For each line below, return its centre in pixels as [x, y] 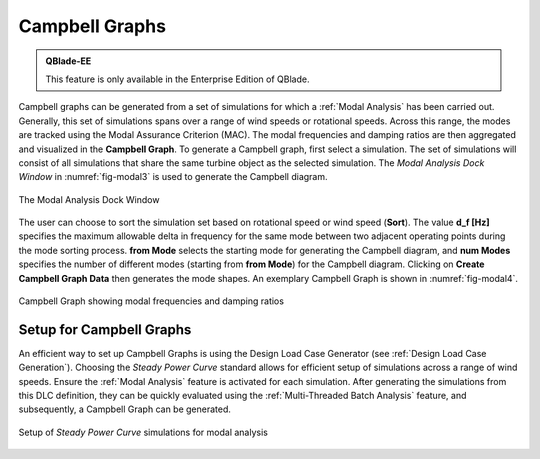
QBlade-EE [68, 61]
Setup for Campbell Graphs [105, 329]
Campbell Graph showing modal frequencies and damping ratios [151, 301]
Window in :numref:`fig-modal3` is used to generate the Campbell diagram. [173, 177]
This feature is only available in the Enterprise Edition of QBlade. [177, 79]
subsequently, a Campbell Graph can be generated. [125, 409]
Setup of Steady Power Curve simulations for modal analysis [143, 432]
